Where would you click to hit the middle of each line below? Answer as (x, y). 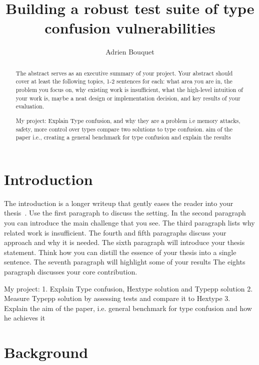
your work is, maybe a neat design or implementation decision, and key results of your (128, 98)
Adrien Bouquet (130, 52)
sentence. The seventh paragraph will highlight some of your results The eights (125, 262)
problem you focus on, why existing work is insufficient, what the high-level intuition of (129, 90)
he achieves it (25, 318)
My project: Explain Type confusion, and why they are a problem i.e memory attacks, (128, 120)
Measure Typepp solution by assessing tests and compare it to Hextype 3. (117, 298)
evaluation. (30, 106)
